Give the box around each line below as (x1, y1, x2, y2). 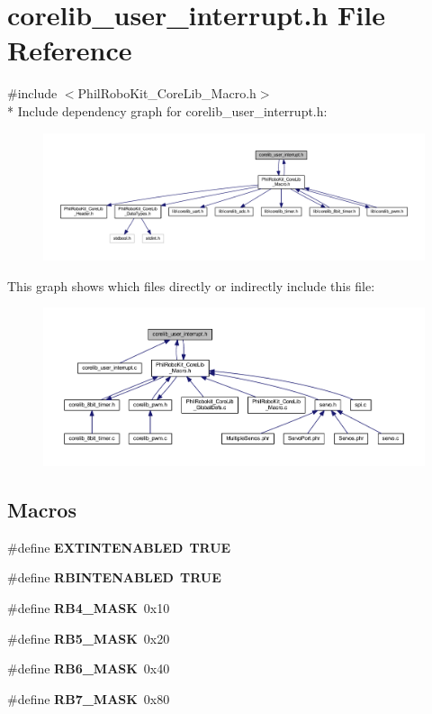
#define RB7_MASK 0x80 (7, 689, 170, 708)
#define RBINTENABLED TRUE (7, 568, 221, 587)
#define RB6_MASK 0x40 (7, 659, 170, 678)
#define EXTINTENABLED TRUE (7, 537, 231, 556)
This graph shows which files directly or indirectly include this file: (7, 276, 375, 295)
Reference (7, 32, 132, 69)
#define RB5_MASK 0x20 (7, 628, 170, 647)
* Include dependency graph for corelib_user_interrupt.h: (7, 101, 328, 120)
